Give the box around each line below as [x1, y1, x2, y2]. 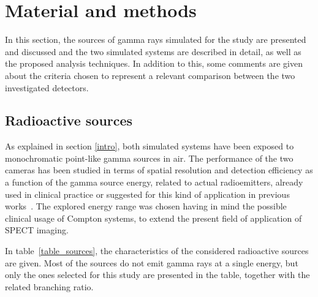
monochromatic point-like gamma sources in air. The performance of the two [5, 151, 293, 164]
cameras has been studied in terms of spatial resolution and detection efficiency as [5, 164, 313, 176]
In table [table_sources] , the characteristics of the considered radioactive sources [5, 244, 309, 257]
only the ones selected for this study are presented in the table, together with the [5, 268, 310, 281]
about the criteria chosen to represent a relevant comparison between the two [5, 69, 295, 81]
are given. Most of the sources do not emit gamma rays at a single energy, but [5, 256, 298, 269]
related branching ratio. [5, 280, 94, 293]
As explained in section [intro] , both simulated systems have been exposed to [5, 140, 294, 152]
